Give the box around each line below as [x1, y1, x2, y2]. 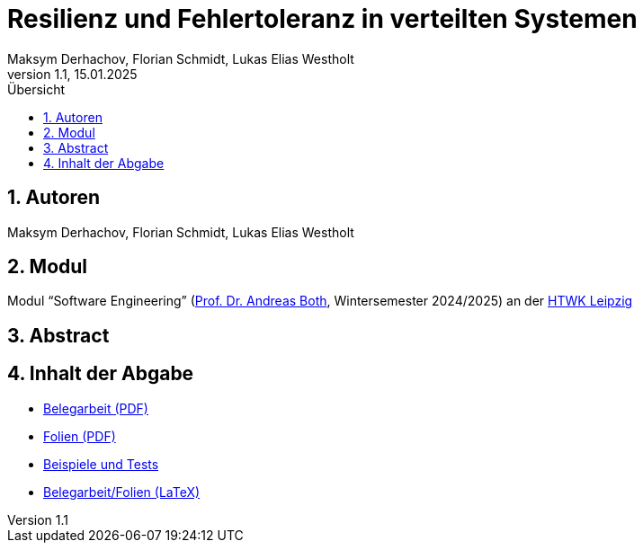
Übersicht [7, 81, 66, 97]
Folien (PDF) [43, 428, 116, 444]
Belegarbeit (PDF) [43, 400, 148, 416]
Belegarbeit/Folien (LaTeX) [43, 483, 201, 500]
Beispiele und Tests [43, 456, 159, 472]
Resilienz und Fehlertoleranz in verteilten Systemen [7, 4, 638, 34]
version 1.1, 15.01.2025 [7, 66, 138, 82]
